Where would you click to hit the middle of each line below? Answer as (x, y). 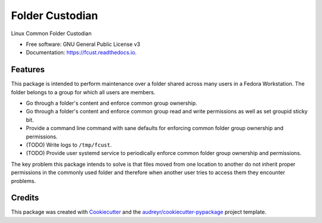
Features (28, 69)
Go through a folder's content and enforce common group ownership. (112, 103)
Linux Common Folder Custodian (51, 33)
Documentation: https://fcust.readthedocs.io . (81, 52)
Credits (25, 198)
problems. (23, 181)
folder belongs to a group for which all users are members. (83, 92)
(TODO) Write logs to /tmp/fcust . (69, 145)
